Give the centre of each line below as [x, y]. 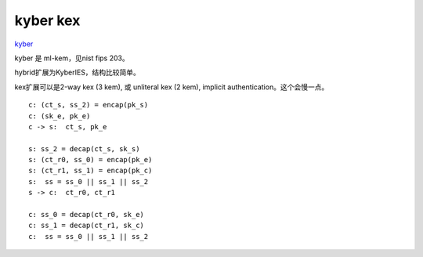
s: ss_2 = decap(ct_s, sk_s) [84, 148]
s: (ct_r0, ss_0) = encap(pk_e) [90, 160]
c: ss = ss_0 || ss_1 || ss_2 [89, 236]
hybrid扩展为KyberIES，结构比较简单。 [78, 72]
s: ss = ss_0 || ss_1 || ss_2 [89, 181]
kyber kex [47, 20]
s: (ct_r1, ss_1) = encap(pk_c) [90, 171]
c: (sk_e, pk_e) [60, 116]
